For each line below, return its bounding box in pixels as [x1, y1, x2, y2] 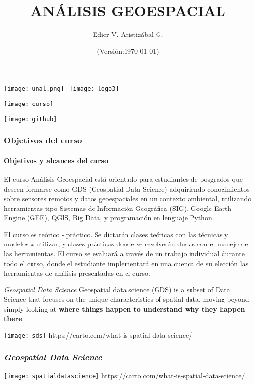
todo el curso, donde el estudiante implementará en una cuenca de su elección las [4, 258, 249, 268]
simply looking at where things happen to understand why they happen [4, 304, 245, 314]
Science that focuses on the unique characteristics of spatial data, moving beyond [4, 294, 249, 304]
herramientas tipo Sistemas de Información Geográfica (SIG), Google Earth [4, 203, 232, 213]
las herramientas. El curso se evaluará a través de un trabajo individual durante [4, 248, 245, 259]
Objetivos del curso [4, 134, 82, 146]
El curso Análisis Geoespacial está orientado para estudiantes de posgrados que [4, 174, 243, 184]
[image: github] [4, 115, 57, 123]
